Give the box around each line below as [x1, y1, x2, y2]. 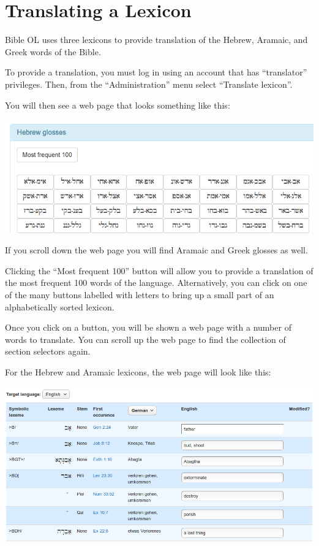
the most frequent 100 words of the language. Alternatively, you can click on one [5, 276, 307, 289]
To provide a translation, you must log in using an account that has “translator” [5, 66, 307, 79]
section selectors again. [5, 345, 91, 358]
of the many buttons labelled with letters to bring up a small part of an [5, 288, 274, 301]
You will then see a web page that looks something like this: [5, 98, 230, 111]
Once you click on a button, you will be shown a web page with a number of [5, 321, 291, 334]
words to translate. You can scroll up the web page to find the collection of [5, 333, 286, 345]
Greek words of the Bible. [5, 45, 101, 58]
